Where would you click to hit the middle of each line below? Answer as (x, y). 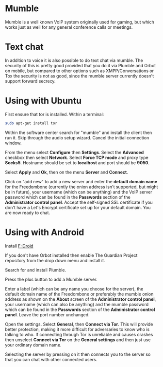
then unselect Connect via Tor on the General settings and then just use (78, 340)
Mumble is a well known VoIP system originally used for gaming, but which (80, 22)
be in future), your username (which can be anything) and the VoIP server (79, 192)
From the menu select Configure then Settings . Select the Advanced (74, 152)
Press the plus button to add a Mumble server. (51, 279)
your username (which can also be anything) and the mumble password (77, 304)
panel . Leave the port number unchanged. (47, 314)
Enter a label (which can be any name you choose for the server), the (74, 289)
